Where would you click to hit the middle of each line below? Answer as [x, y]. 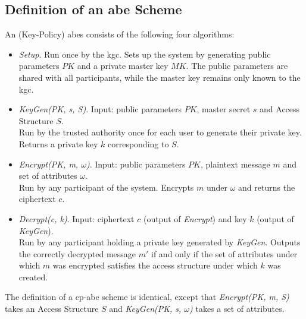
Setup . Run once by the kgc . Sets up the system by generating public [145, 54]
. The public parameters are [237, 66]
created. [33, 277]
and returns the [267, 187]
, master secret [224, 109]
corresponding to [138, 143]
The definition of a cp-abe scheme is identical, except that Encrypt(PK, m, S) [147, 297]
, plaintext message [235, 164]
